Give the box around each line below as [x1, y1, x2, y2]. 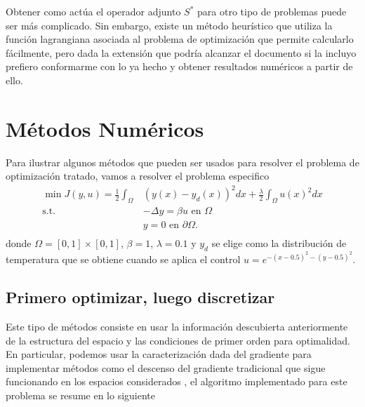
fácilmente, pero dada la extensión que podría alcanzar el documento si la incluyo [6, 45, 357, 60]
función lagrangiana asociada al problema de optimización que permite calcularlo [6, 32, 354, 46]
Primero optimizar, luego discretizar [6, 286, 275, 308]
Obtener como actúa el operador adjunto [6, 4, 181, 18]
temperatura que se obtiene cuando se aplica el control [6, 252, 241, 267]
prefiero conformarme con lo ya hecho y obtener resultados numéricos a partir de [6, 59, 353, 74]
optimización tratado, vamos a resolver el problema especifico [6, 168, 270, 183]
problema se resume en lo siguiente [6, 387, 155, 402]
